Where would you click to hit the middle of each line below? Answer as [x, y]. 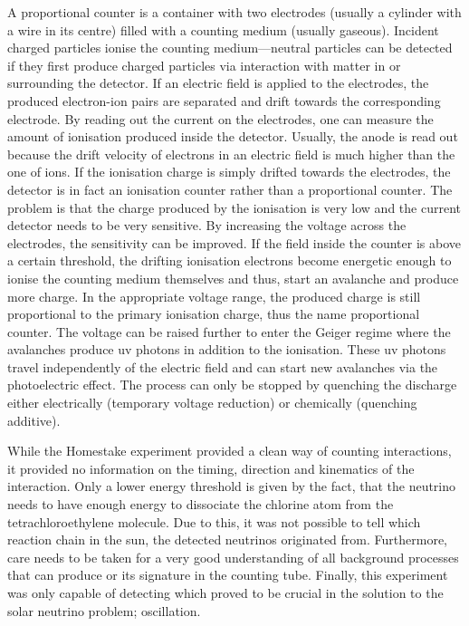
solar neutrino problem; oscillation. [104, 610]
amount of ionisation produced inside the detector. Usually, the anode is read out [233, 136]
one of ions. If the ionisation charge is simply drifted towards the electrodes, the [229, 172]
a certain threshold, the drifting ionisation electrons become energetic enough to [230, 260]
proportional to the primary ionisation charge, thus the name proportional [214, 314]
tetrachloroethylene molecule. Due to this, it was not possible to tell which [214, 521]
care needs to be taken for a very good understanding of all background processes [233, 557]
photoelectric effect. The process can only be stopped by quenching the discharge [232, 385]
